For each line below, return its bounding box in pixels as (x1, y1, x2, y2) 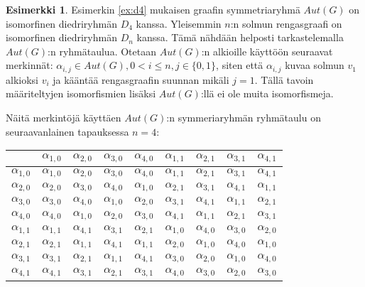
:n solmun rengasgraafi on (230, 16, 342, 31)
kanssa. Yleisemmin (136, 16, 222, 31)
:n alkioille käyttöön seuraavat (201, 43, 333, 58)
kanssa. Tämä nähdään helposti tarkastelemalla (136, 30, 344, 45)
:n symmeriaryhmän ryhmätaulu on (166, 110, 321, 125)
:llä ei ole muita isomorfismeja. (200, 86, 334, 101)
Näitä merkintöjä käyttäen (6, 110, 121, 125)
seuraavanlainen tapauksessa (6, 124, 129, 139)
